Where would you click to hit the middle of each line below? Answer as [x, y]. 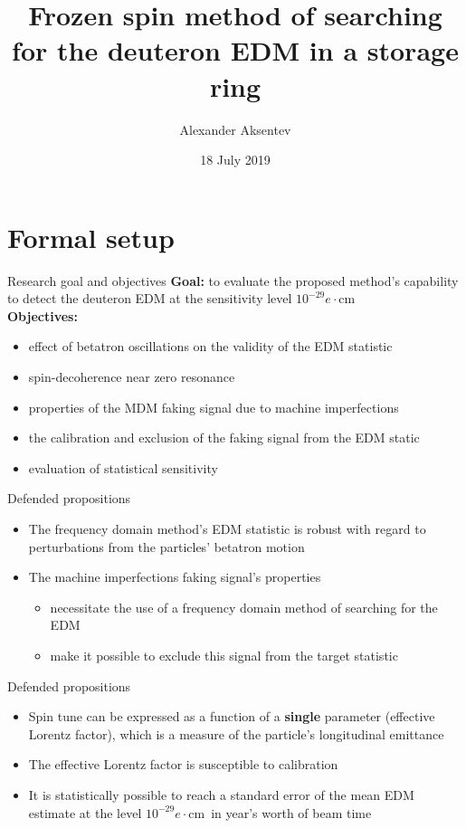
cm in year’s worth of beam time [280, 812]
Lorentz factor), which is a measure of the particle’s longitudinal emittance [236, 733]
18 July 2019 [235, 160]
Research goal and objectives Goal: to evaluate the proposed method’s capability [233, 280]
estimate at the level [85, 812]
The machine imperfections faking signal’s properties [175, 577]
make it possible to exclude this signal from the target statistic [224, 655]
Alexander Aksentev [235, 129]
